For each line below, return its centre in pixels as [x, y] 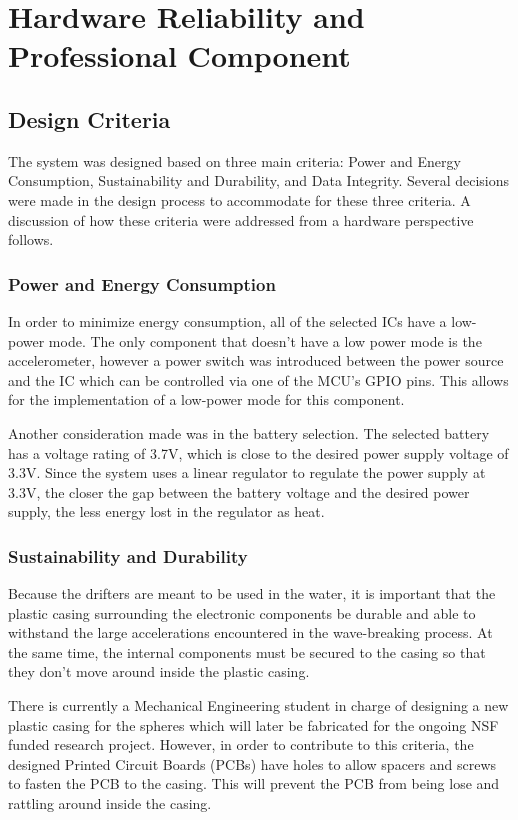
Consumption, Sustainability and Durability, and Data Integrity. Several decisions [259, 180]
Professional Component [179, 55]
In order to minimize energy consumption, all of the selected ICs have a [227, 320]
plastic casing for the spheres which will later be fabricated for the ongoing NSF [253, 724]
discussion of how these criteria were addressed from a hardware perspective [241, 219]
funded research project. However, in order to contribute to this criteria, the [241, 744]
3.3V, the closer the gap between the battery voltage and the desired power [239, 491]
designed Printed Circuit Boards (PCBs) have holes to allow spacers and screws [252, 763]
